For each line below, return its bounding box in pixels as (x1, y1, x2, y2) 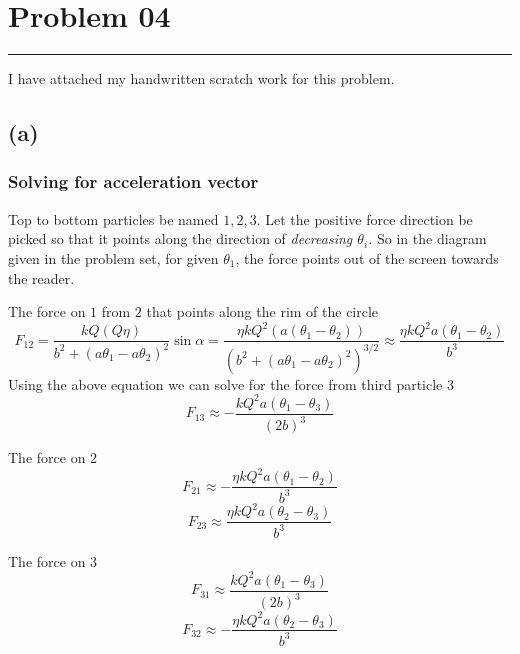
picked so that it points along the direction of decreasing (8, 228, 353, 249)
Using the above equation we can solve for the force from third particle (8, 373, 443, 394)
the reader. (8, 267, 75, 288)
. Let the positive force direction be (256, 208, 473, 229)
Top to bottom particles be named (8, 208, 219, 229)
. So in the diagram (368, 228, 487, 249)
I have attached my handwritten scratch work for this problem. (8, 68, 395, 89)
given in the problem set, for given (8, 247, 219, 268)
